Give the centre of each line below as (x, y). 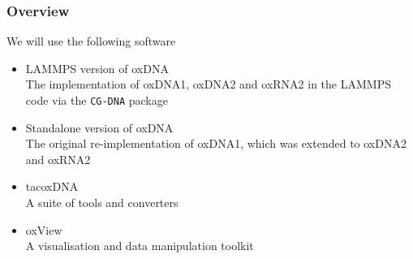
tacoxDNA (52, 186)
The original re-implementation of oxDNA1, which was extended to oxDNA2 (216, 143)
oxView (44, 229)
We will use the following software (91, 41)
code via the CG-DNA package (97, 100)
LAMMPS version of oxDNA (97, 68)
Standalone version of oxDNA (99, 127)
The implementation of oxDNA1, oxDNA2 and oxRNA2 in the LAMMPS (208, 84)
